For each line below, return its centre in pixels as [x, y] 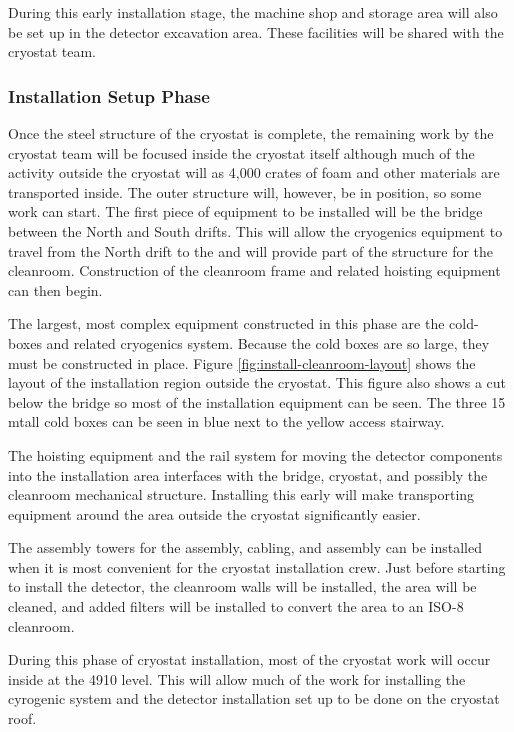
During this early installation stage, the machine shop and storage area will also [253, 12]
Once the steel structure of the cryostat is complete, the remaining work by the [251, 133]
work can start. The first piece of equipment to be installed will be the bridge [245, 211]
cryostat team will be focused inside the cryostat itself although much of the [241, 152]
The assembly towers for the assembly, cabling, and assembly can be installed [245, 547]
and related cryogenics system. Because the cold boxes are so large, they [268, 342]
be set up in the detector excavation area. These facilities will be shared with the [256, 31]
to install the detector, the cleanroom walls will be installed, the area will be [242, 586]
